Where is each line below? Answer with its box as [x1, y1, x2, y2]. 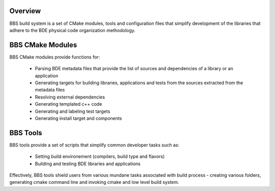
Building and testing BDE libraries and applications [35, 161, 141, 167]
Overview [9, 7, 41, 15]
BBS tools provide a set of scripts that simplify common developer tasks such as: [9, 142, 179, 148]
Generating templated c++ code [35, 101, 102, 107]
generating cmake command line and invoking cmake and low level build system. [9, 179, 179, 185]
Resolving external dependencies [35, 94, 105, 100]
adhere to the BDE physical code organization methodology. [9, 27, 136, 33]
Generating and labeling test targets [35, 108, 111, 114]
